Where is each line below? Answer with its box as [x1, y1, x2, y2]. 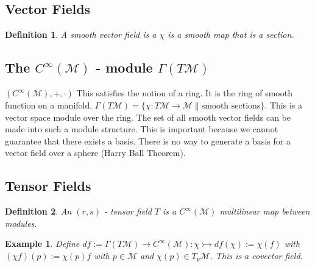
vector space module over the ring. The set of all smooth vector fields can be [5, 110, 291, 123]
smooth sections [201, 102, 261, 110]
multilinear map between [219, 205, 310, 218]
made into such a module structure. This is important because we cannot [5, 123, 278, 135]
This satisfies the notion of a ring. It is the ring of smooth [76, 87, 292, 99]
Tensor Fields [5, 176, 91, 195]
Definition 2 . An [5, 205, 72, 218]
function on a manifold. [5, 99, 93, 111]
